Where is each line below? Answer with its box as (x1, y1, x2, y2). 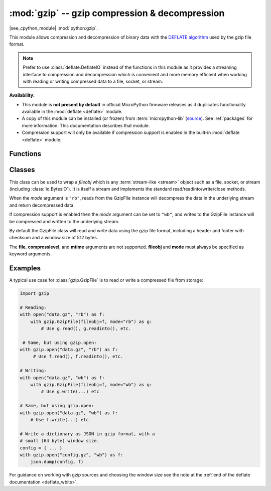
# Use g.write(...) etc (41, 389, 100, 395)
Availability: (9, 92, 35, 98)
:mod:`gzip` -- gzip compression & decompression (9, 8, 225, 19)
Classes (9, 166, 35, 174)
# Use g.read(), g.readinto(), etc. (41, 325, 131, 331)
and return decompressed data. (9, 202, 75, 208)
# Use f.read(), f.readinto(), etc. (33, 354, 123, 360)
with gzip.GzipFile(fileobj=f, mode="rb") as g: (30, 318, 153, 324)
